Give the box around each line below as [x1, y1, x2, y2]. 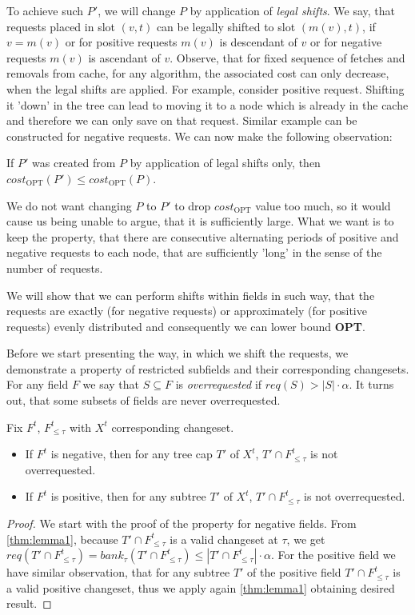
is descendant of [219, 34, 297, 50]
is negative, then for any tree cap [50, 445, 213, 462]
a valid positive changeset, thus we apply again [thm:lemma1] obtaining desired [6, 579, 395, 596]
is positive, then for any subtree [50, 488, 206, 505]
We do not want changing [6, 197, 132, 214]
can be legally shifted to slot [156, 18, 296, 34]
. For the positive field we [270, 546, 396, 563]
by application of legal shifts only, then [130, 154, 321, 171]
